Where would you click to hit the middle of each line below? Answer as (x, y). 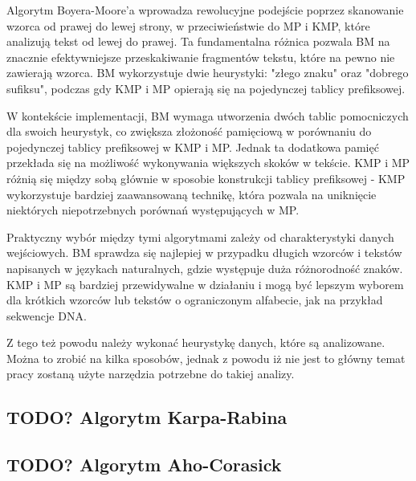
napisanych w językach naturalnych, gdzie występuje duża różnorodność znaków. (205, 268)
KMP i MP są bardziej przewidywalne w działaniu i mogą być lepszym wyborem (205, 284)
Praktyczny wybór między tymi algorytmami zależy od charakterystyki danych (200, 236)
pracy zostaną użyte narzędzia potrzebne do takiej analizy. (151, 374)
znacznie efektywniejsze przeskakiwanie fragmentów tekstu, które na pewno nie (201, 57)
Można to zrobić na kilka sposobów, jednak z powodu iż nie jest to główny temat (206, 358)
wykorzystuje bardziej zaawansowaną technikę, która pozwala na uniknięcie (192, 194)
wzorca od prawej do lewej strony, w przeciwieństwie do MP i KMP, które (188, 25)
